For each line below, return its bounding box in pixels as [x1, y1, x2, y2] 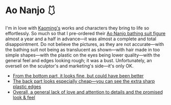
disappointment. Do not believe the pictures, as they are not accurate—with [5, 41, 164, 47]
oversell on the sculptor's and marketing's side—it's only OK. [5, 63, 134, 69]
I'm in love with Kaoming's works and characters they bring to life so [5, 24, 150, 31]
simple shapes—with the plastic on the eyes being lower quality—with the [5, 52, 160, 58]
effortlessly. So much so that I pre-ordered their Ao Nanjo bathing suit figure [5, 30, 166, 36]
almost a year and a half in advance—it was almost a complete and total [5, 36, 157, 42]
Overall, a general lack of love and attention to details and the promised [12, 89, 163, 95]
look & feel [12, 94, 36, 100]
